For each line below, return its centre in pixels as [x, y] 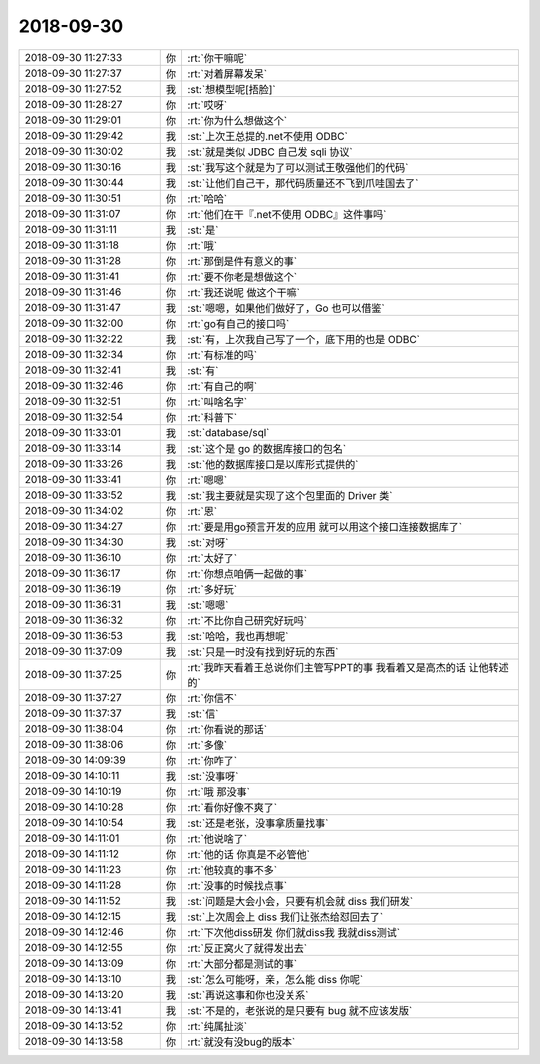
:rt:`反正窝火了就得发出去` [247, 948]
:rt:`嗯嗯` [207, 480]
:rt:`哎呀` [207, 105]
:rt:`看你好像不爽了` [232, 807]
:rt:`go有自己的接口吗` [238, 323]
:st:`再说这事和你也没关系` [248, 995]
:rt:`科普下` [212, 417]
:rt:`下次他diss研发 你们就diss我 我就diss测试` [293, 932]
